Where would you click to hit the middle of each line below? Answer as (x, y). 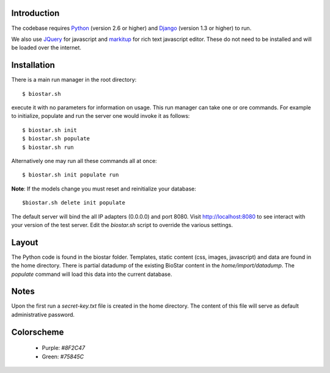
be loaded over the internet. (46, 48)
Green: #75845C (63, 357)
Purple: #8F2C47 (64, 348)
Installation (33, 65)
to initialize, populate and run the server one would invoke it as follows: (101, 116)
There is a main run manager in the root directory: (74, 80)
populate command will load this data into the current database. (92, 274)
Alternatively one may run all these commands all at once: (84, 161)
